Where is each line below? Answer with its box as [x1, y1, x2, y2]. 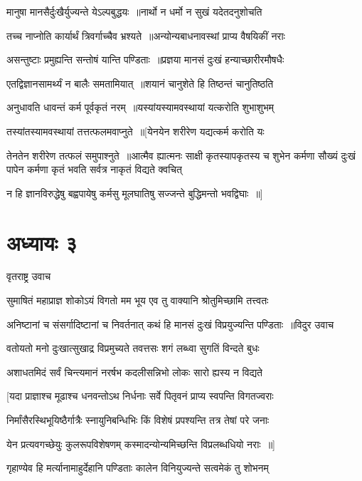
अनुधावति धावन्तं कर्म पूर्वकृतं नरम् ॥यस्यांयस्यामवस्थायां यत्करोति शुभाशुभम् [6, 100, 275, 115]
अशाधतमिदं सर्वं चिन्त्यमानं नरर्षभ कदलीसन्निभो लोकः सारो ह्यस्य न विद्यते [6, 364, 263, 379]
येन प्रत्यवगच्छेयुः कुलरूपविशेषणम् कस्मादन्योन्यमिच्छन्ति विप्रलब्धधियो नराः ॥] [6, 436, 275, 451]
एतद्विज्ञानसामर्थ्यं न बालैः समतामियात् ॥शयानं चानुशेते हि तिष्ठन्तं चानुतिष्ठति [6, 76, 274, 90]
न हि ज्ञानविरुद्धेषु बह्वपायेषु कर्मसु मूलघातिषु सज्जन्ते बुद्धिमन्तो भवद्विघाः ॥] [6, 185, 263, 200]
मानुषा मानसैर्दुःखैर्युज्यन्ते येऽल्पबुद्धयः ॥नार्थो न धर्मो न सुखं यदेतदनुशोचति [6, 4, 262, 19]
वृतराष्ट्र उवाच [6, 269, 51, 284]
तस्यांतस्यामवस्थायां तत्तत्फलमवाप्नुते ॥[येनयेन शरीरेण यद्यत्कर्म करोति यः [6, 123, 265, 138]
